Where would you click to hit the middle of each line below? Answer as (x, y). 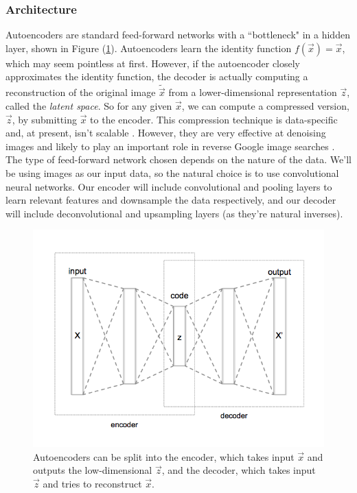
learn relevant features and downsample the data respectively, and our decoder (171, 200)
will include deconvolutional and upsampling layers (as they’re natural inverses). (174, 213)
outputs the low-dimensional (93, 470)
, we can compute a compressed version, (265, 106)
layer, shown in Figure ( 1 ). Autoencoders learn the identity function (149, 48)
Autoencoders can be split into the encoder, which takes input (164, 456)
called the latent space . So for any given (89, 106)
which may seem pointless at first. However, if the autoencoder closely (153, 63)
